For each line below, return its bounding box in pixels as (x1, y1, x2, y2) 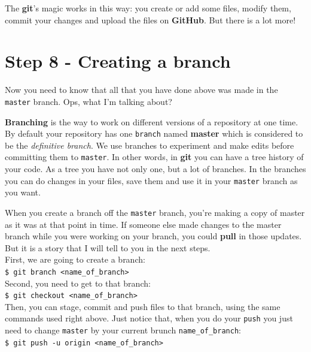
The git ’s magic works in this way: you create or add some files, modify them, (5, 2, 291, 14)
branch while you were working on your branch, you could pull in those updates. (5, 230, 302, 242)
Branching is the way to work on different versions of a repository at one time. (5, 115, 298, 128)
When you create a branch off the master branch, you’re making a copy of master (5, 206, 305, 218)
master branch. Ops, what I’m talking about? (5, 95, 172, 107)
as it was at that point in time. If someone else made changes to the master (5, 218, 282, 230)
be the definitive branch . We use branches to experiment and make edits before (5, 139, 294, 151)
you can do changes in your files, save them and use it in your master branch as (5, 174, 298, 186)
